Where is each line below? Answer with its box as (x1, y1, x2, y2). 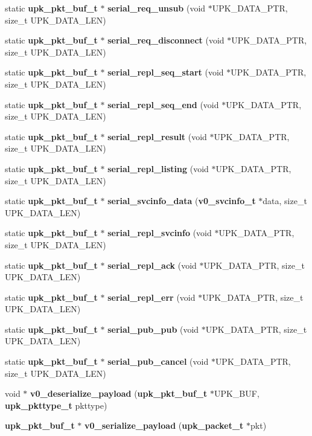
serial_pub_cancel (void (107, 355, 209, 368)
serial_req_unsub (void (107, 2, 206, 14)
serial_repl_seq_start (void (107, 66, 224, 79)
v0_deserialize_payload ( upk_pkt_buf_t (30, 387, 208, 400)
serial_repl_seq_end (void (107, 98, 219, 111)
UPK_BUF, (214, 387, 259, 400)
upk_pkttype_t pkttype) (5, 399, 107, 411)
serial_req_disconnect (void (107, 34, 224, 46)
